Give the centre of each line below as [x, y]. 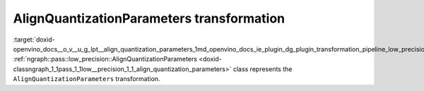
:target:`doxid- [34, 40]
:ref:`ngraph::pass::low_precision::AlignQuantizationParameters [105, 59]
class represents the [263, 69]
